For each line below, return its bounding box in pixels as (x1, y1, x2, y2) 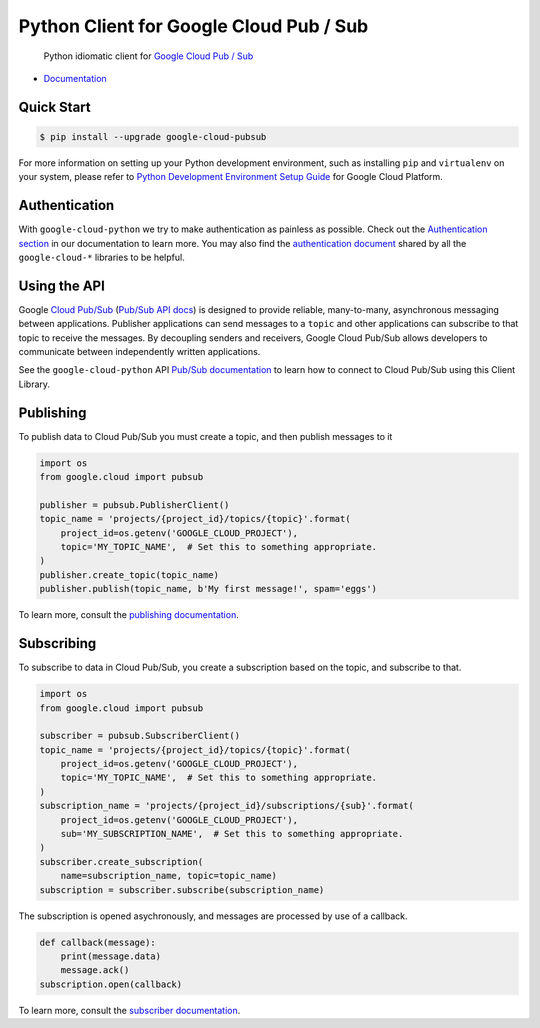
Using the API (18, 277, 105, 294)
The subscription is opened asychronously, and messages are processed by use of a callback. (18, 910, 408, 922)
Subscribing (18, 635, 97, 652)
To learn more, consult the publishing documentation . (18, 609, 239, 621)
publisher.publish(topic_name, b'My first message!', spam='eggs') (39, 583, 378, 595)
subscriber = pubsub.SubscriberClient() (39, 730, 240, 742)
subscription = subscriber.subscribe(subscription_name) (39, 884, 325, 895)
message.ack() (60, 965, 130, 976)
